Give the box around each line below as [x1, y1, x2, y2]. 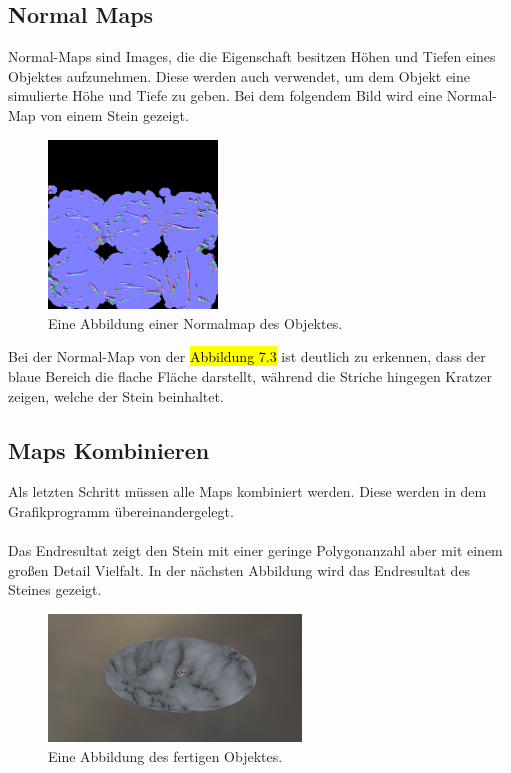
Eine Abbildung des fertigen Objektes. [48, 745, 283, 766]
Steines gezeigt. [8, 579, 102, 600]
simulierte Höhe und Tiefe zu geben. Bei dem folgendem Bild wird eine [8, 85, 443, 106]
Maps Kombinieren [8, 434, 210, 465]
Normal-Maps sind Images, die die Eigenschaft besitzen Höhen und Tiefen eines [8, 46, 496, 67]
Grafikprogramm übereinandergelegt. [8, 500, 234, 521]
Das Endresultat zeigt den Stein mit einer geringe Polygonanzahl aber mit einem [8, 540, 503, 561]
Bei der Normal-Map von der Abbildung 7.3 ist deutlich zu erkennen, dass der [8, 346, 486, 367]
